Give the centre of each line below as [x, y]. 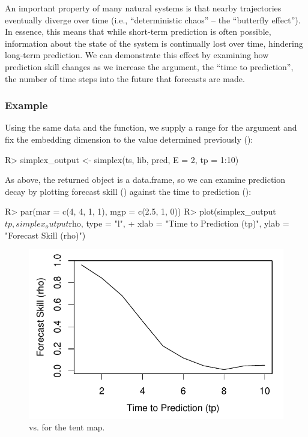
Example [26, 105]
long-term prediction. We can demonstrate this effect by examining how [137, 55]
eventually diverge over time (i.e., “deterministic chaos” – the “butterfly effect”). [153, 19]
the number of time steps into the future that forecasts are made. [125, 78]
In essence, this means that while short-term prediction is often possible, [138, 31]
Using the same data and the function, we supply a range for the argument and [151, 127]
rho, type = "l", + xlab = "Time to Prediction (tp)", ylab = [179, 223]
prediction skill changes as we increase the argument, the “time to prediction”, [149, 66]
